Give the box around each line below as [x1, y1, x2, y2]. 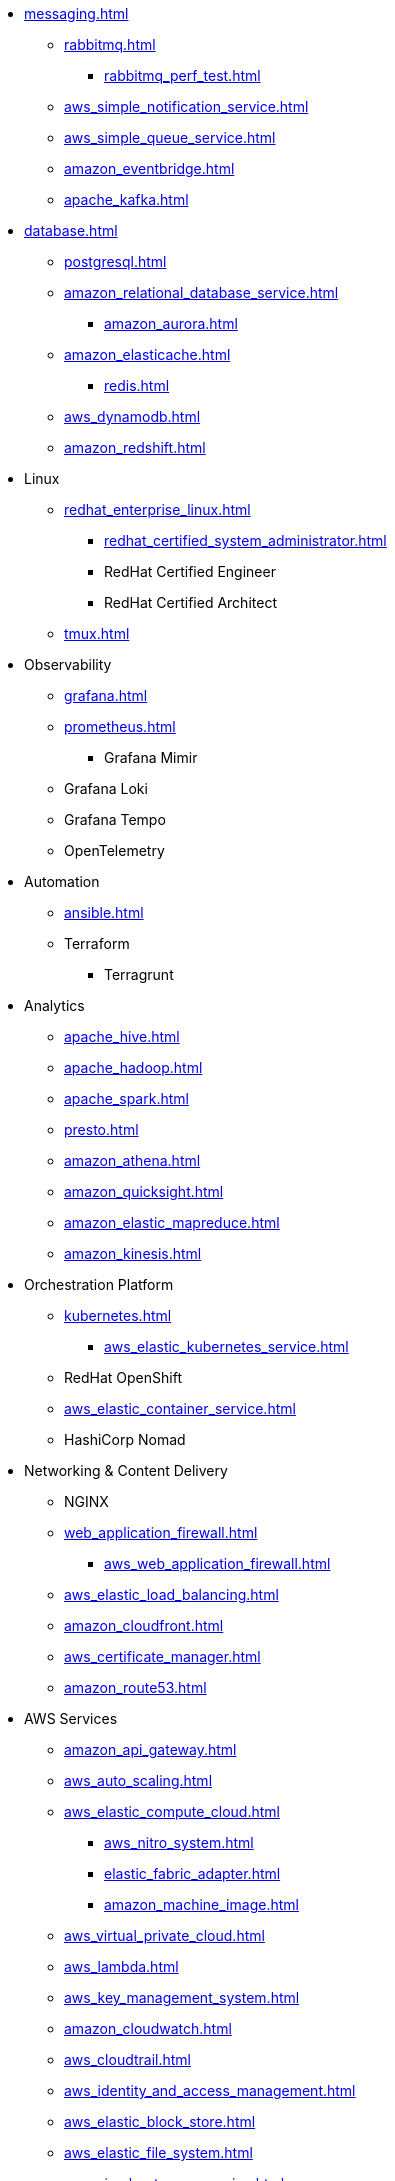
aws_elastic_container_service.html [64, 1400, 296, 1417]
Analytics [24, 997, 85, 1014]
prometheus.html [64, 718, 176, 735]
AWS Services [24, 1710, 118, 1727]
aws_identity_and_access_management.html [64, 2082, 356, 2099]
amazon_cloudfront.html [64, 1617, 224, 1634]
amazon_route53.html [64, 1679, 207, 1696]
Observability [24, 656, 112, 673]
